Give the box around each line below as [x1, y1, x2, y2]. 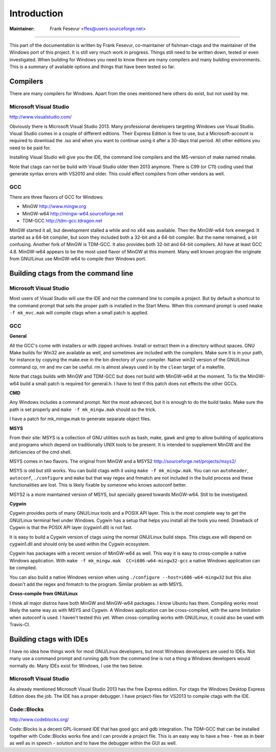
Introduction [9, 8, 63, 19]
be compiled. [9, 565, 37, 571]
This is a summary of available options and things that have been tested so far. [9, 64, 175, 70]
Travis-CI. [9, 621, 31, 627]
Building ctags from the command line [9, 269, 133, 278]
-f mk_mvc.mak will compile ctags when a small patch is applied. [9, 310, 149, 316]
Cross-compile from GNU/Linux [9, 590, 78, 597]
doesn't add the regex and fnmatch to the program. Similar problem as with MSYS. [9, 581, 183, 587]
